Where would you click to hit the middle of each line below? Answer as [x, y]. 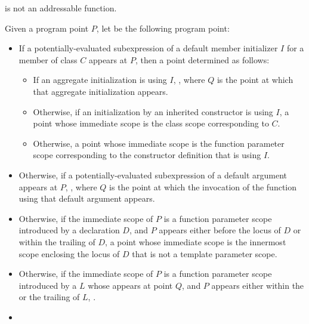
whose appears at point [130, 285]
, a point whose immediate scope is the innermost [196, 241]
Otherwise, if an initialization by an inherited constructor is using [153, 111]
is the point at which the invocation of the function [203, 186]
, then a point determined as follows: [202, 59]
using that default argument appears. [87, 198]
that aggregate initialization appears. [101, 91]
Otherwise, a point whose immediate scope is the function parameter [159, 143]
